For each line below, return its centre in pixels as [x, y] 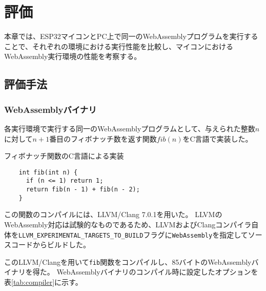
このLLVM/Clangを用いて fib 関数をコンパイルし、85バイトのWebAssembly [128, 261]
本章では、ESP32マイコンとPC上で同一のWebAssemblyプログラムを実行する [131, 36]
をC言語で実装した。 [218, 138]
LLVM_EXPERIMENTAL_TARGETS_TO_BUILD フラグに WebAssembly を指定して [133, 234]
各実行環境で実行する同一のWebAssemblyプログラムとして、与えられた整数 [130, 128]
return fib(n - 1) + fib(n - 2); [83, 189]
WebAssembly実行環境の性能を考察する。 [73, 56]
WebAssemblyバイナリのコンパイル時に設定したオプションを [157, 272]
